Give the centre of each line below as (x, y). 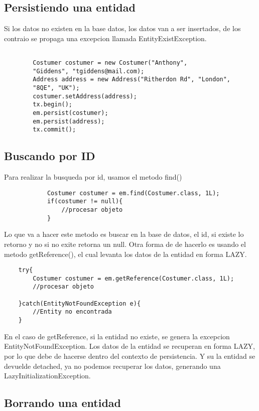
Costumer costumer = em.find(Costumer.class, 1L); (133, 193)
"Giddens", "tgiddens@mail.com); (89, 71)
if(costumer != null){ (85, 201)
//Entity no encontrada (72, 312)
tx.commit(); (54, 130)
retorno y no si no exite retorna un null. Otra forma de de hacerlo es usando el (125, 244)
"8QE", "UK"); (56, 88)
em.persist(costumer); (71, 113)
